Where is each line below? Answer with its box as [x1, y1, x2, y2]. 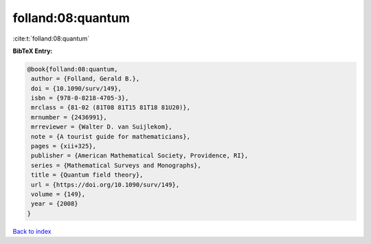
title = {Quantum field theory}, [31, 171, 144, 179]
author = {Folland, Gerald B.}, [31, 75, 140, 82]
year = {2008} [31, 200, 78, 208]
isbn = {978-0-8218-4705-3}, [31, 94, 129, 102]
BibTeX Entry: [12, 47, 53, 55]
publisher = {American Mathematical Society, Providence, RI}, [31, 152, 249, 159]
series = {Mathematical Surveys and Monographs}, [31, 162, 202, 169]
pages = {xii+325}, [31, 142, 96, 151]
